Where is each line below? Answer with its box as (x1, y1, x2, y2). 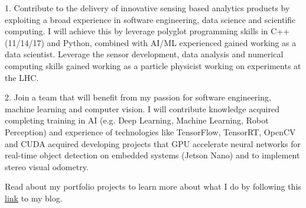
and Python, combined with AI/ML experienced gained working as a (47, 36, 297, 48)
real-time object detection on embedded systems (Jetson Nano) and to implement (5, 149, 300, 161)
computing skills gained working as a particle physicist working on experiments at (5, 59, 301, 71)
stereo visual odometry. (5, 160, 89, 173)
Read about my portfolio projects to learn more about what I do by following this (5, 180, 301, 193)
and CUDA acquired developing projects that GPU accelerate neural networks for (5, 137, 301, 149)
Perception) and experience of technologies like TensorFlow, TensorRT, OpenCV (5, 125, 296, 138)
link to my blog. (5, 191, 63, 204)
